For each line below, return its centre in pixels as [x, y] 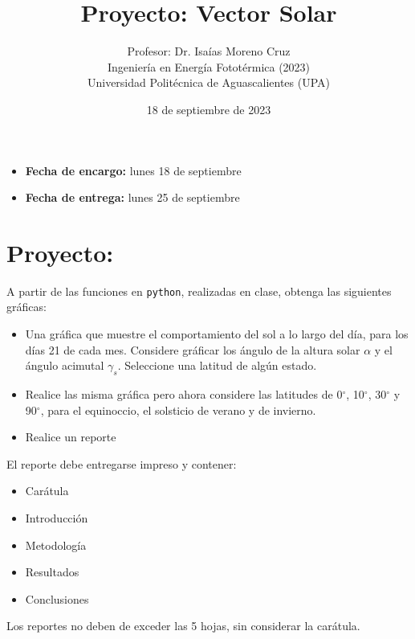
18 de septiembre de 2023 [209, 109]
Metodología [56, 545]
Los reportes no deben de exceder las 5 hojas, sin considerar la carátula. [183, 626]
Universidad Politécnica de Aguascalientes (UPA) [209, 82]
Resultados [52, 572]
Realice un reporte [71, 437]
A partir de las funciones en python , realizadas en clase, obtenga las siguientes [199, 291]
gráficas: [26, 307]
